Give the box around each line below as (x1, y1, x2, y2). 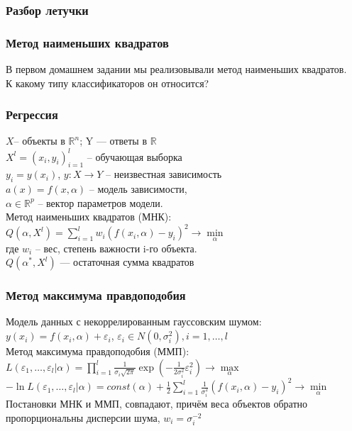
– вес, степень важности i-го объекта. (35, 240, 197, 255)
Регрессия (6, 106, 58, 123)
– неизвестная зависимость (106, 167, 222, 181)
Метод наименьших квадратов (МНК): (6, 209, 172, 224)
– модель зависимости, (89, 181, 187, 196)
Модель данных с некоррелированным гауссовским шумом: (6, 314, 262, 329)
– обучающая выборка (87, 149, 182, 164)
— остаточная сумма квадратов (60, 254, 194, 269)
